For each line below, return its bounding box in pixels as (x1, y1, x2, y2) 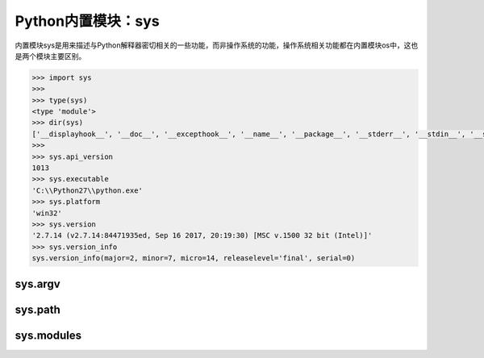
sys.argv (15, 277, 60, 290)
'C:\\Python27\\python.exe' (31, 185, 143, 195)
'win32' (31, 208, 62, 218)
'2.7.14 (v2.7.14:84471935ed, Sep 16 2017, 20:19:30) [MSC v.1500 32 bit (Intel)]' (31, 231, 373, 240)
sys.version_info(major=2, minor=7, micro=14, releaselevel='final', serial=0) (31, 254, 356, 263)
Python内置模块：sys (15, 12, 161, 30)
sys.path (15, 302, 60, 316)
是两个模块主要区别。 (15, 51, 86, 60)
